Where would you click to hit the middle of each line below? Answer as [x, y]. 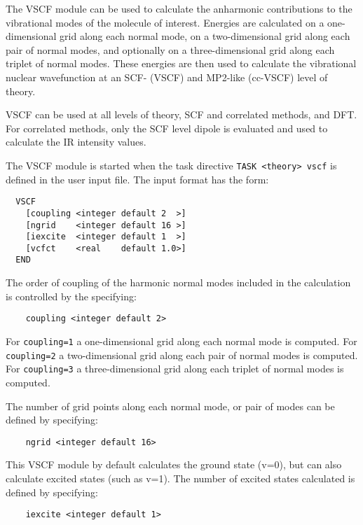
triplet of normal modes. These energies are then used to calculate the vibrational [181, 63]
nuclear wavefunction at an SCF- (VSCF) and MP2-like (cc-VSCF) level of [167, 77]
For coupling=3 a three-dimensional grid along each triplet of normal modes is [175, 369]
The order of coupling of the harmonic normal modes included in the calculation [178, 282]
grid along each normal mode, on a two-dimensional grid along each [205, 36]
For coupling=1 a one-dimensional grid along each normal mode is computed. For [181, 341]
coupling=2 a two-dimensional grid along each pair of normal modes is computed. [182, 355]
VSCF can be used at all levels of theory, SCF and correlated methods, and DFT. [181, 114]
